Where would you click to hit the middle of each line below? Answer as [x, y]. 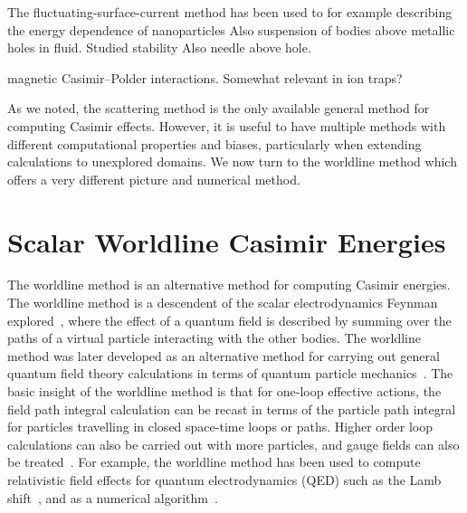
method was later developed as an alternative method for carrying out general [224, 355]
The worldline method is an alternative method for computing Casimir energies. [229, 285]
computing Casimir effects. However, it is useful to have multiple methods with [227, 125]
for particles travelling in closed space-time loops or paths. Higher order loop [220, 427]
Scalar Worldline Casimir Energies [227, 241]
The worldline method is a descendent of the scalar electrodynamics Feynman [223, 303]
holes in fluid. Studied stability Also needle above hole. [159, 47]
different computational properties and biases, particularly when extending [214, 143]
